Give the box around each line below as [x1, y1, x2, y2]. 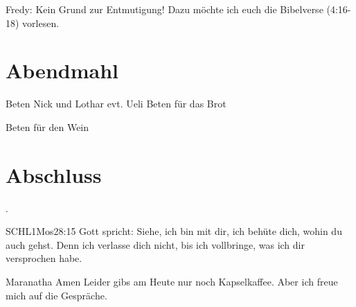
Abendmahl [6, 56, 118, 85]
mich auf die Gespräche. [6, 288, 107, 302]
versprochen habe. [6, 251, 82, 265]
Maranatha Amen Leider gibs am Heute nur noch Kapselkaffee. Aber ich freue [6, 274, 338, 288]
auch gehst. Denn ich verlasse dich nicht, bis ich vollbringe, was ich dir [6, 237, 305, 252]
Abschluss [6, 160, 102, 188]
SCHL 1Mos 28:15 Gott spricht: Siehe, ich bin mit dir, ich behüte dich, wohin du [6, 224, 342, 238]
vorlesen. [22, 15, 60, 30]
